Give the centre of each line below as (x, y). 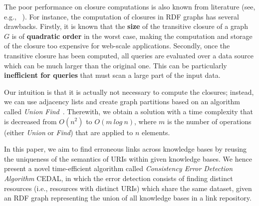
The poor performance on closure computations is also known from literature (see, (130, 6)
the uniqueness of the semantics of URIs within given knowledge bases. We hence (128, 158)
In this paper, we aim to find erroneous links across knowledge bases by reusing (126, 149)
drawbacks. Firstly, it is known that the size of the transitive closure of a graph (126, 26)
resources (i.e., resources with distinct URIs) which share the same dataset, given (128, 188)
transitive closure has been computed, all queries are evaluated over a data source (129, 55)
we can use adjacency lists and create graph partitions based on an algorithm (122, 102)
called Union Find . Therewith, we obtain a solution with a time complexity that (129, 111)
